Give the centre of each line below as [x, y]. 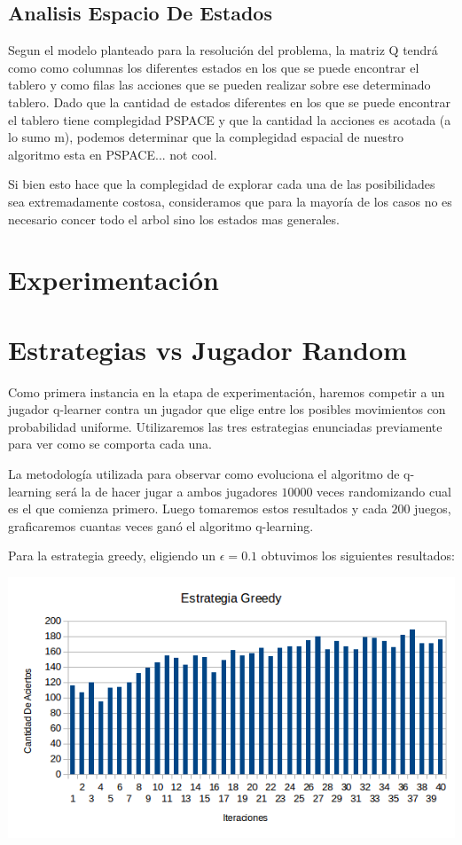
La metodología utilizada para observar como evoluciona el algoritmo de [204, 474]
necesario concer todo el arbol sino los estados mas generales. [174, 219]
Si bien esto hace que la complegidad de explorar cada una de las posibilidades [222, 184]
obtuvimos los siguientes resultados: [358, 556]
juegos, [433, 509]
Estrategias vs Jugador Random [208, 349]
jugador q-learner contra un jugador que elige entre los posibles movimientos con [227, 409]
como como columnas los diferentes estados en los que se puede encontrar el [214, 67]
